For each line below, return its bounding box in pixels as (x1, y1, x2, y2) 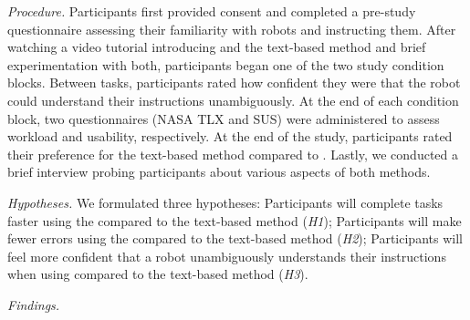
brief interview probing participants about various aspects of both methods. (7, 162, 431, 181)
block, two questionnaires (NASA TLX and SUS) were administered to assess (7, 108, 440, 128)
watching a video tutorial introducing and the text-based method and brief (7, 37, 426, 57)
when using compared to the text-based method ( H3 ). (7, 264, 308, 284)
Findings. (7, 294, 60, 314)
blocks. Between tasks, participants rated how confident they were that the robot (7, 73, 461, 92)
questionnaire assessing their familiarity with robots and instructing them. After (7, 19, 456, 38)
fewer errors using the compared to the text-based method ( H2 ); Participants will (7, 229, 463, 248)
